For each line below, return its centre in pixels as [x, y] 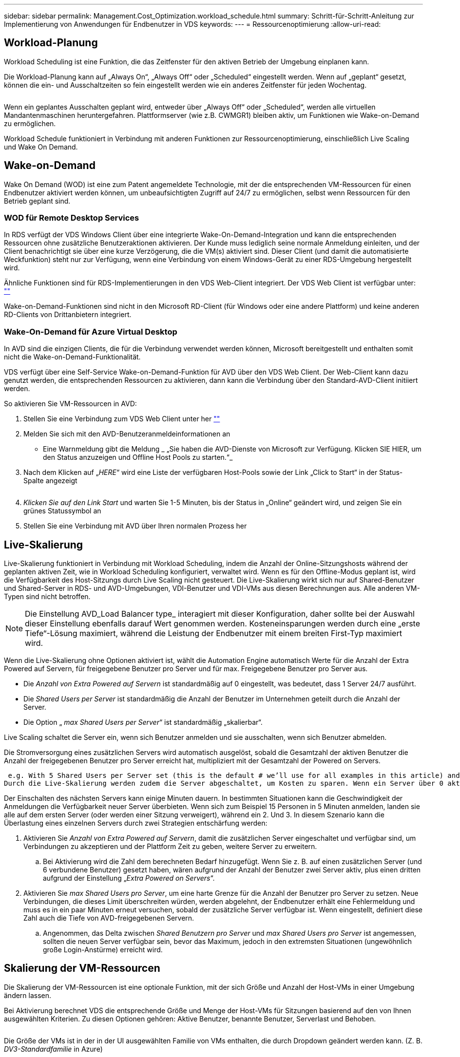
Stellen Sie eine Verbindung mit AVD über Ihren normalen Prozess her [135, 526]
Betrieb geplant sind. [37, 201]
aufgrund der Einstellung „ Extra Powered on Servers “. [129, 878]
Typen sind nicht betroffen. [47, 597]
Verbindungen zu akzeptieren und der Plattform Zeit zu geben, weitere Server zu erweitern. [170, 847]
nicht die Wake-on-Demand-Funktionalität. [72, 357]
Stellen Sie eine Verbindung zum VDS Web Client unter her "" [122, 419]
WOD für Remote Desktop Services [72, 218]
